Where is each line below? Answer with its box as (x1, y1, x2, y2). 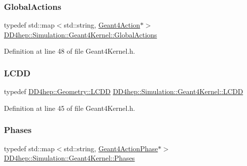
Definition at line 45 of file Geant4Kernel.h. (4, 102, 135, 113)
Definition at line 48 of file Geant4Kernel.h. (4, 46, 135, 56)
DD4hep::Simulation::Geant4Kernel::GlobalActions (4, 29, 157, 39)
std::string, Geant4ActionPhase (64, 143, 158, 153)
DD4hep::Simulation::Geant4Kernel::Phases (4, 153, 135, 163)
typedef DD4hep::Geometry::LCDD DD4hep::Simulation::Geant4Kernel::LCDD (4, 86, 243, 97)
